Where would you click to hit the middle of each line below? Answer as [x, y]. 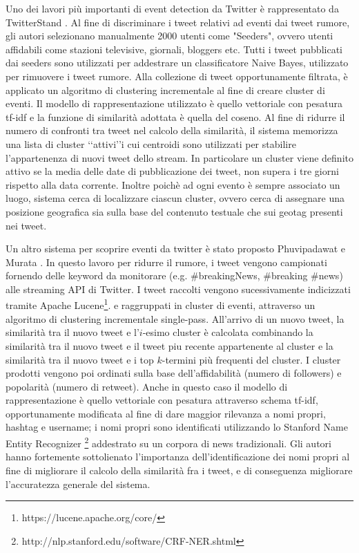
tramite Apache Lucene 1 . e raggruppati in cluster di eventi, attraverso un [161, 304]
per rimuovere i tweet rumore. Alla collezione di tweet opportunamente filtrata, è [177, 76]
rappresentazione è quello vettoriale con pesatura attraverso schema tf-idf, [162, 400]
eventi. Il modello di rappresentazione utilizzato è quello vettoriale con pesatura [174, 103]
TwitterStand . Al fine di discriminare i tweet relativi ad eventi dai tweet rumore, [178, 22]
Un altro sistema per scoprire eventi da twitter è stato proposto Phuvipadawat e [175, 249]
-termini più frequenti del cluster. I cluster [251, 359]
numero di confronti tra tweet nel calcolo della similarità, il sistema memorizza [172, 130]
